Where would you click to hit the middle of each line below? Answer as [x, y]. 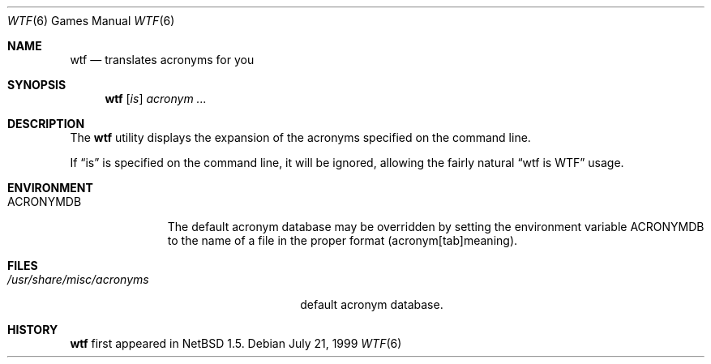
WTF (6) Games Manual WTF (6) [91, 21]
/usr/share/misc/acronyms [78, 279]
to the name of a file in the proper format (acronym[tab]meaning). [343, 240]
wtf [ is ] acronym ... [156, 98]
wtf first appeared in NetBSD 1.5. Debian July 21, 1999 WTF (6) [236, 343]
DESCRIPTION [46, 124]
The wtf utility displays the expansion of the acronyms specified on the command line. [300, 137]
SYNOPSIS [37, 85]
